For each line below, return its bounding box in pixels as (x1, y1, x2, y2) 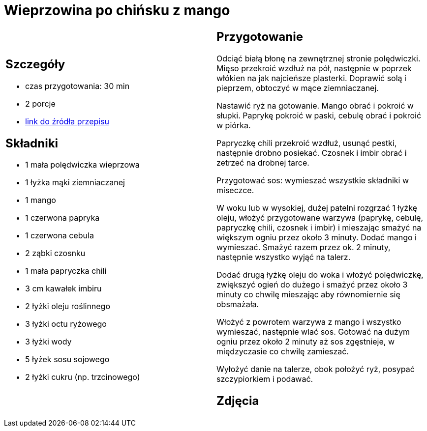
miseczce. (216, 185, 254, 195)
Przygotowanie (216, 29, 303, 44)
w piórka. (216, 120, 251, 130)
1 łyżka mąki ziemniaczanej (25, 177, 125, 188)
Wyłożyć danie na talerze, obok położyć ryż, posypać (216, 364, 415, 374)
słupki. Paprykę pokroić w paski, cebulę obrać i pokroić (216, 110, 422, 120)
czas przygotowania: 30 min (25, 81, 130, 91)
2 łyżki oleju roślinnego (25, 301, 111, 312)
